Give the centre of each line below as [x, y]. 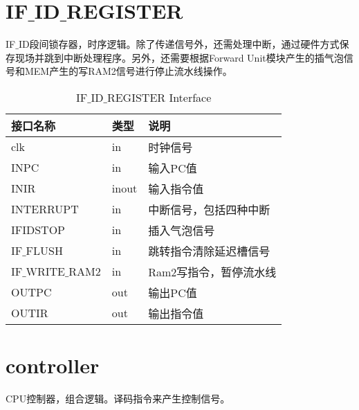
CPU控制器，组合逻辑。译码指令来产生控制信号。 [118, 399]
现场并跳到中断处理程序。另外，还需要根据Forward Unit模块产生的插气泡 [179, 57]
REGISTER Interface [159, 97]
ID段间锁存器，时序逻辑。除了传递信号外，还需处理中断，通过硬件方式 [179, 44]
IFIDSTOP [38, 230]
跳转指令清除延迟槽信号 [209, 251]
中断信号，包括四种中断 [209, 209]
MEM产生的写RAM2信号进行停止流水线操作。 [128, 71]
